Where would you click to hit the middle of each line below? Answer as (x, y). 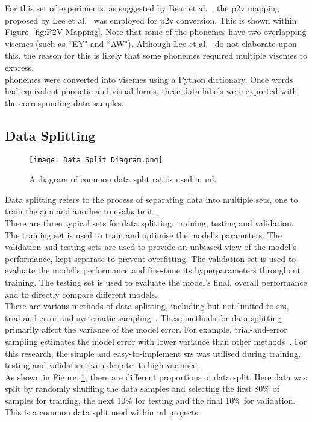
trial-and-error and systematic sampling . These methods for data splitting (143, 317)
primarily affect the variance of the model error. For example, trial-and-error (146, 329)
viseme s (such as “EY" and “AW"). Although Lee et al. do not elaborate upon (151, 43)
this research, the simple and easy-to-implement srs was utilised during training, (153, 353)
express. (20, 67)
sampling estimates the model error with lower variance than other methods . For (156, 341)
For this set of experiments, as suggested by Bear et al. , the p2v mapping (142, 8)
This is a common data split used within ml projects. (103, 412)
